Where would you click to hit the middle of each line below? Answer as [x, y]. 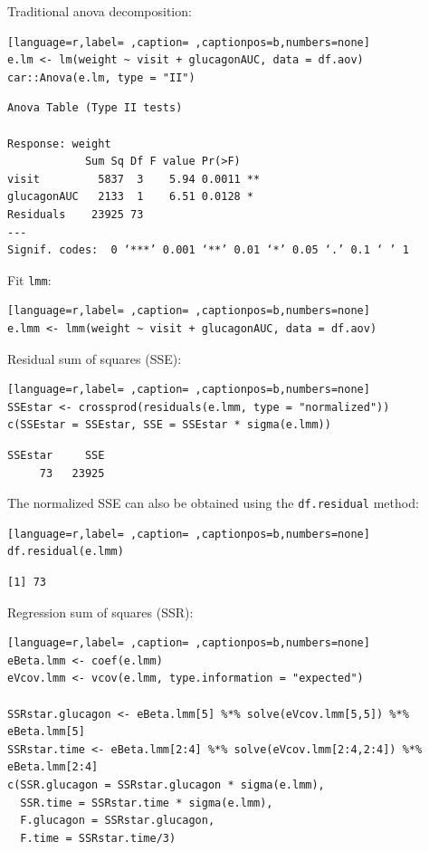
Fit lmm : [29, 279]
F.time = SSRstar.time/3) [98, 838]
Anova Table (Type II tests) [95, 108]
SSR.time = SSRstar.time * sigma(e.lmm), [147, 803]
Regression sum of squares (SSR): [100, 612]
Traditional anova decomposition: [100, 11]
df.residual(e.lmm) [66, 552]
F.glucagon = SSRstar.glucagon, [118, 821]
